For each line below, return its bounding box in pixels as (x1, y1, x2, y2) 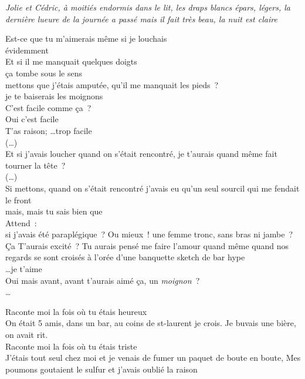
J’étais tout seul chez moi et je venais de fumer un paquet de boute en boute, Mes (5, 351, 301, 364)
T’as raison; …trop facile (5, 124, 92, 136)
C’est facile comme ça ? (5, 101, 91, 113)
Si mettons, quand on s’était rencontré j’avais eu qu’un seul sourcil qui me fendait (5, 182, 300, 194)
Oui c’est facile (5, 113, 59, 125)
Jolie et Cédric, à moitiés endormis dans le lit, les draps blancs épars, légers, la (5, 1, 291, 13)
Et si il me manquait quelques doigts (5, 55, 137, 68)
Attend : (5, 216, 37, 229)
